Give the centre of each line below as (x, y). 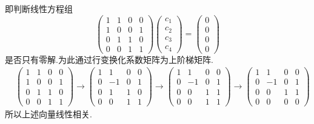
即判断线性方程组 (39, 8)
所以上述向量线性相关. (48, 113)
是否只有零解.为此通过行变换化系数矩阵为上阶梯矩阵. (109, 59)
